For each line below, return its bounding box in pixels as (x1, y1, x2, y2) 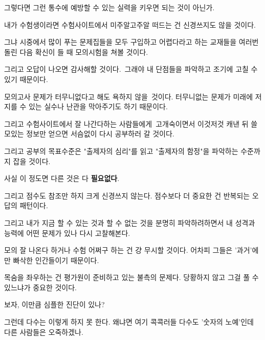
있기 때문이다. (4, 73, 48, 84)
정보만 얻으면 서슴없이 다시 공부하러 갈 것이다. (26, 128, 174, 139)
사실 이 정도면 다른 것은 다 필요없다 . (4, 173, 120, 184)
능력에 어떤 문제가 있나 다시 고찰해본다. (4, 227, 130, 238)
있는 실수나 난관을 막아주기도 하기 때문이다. (28, 101, 168, 112)
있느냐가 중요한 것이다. (4, 282, 77, 292)
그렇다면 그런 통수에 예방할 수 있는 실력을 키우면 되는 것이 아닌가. (4, 2, 215, 12)
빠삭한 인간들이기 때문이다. (13, 254, 99, 265)
